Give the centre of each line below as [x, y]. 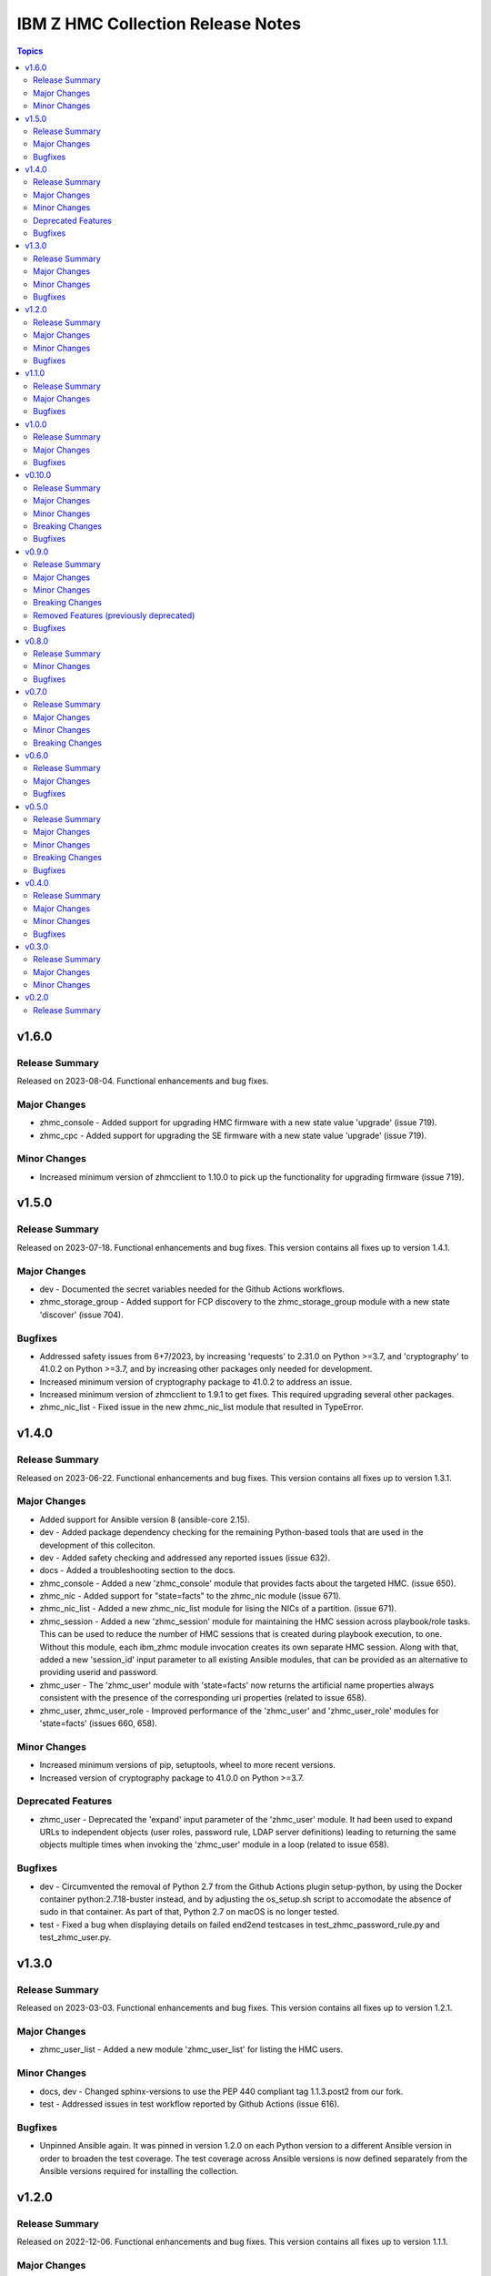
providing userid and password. [99, 1672]
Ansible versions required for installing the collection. [139, 2170]
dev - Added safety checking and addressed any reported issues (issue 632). [185, 1558]
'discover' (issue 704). [81, 1315]
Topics [30, 51]
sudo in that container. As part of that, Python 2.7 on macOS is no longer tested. [190, 1912]
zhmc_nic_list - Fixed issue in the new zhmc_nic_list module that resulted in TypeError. [201, 1407]
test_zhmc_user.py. [75, 1937]
